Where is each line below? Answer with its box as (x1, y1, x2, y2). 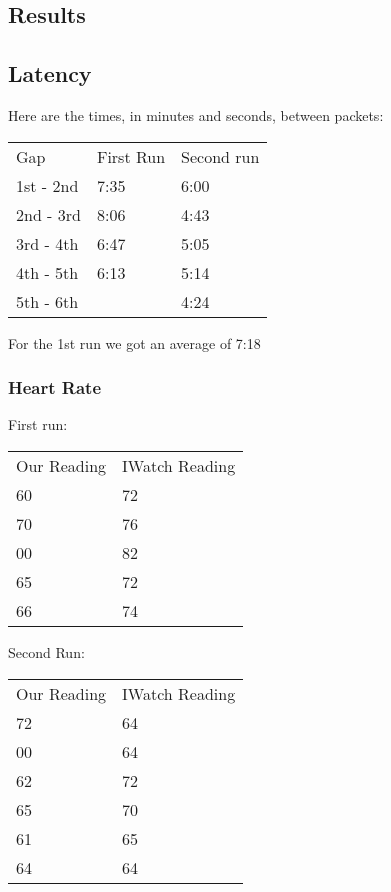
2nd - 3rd (16, 202, 81, 226)
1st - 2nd (16, 173, 79, 197)
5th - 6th (16, 289, 79, 313)
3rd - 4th (16, 231, 79, 255)
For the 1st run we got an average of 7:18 (8, 332, 261, 353)
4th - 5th (16, 260, 79, 284)
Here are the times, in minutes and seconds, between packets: (8, 104, 384, 125)
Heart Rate (8, 375, 102, 400)
